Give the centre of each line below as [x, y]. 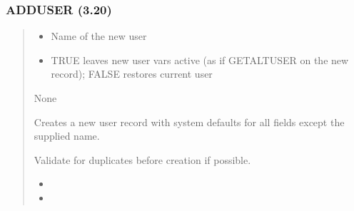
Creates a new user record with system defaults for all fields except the [189, 122]
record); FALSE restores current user [132, 74]
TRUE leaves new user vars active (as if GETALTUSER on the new [200, 60]
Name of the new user [99, 36]
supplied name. [67, 136]
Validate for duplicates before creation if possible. [142, 159]
